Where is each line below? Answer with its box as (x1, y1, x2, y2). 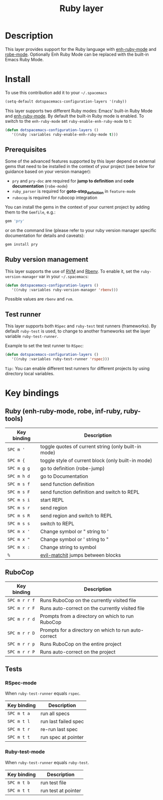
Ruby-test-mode (5, 749, 45, 755)
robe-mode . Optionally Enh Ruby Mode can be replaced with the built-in (5, 51, 149, 57)
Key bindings (5, 388, 59, 399)
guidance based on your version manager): (5, 168, 91, 175)
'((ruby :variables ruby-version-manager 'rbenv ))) (11, 287, 118, 292)
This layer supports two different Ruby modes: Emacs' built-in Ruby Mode (5, 108, 153, 114)
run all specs (40, 710, 70, 717)
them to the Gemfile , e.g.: (5, 209, 56, 215)
